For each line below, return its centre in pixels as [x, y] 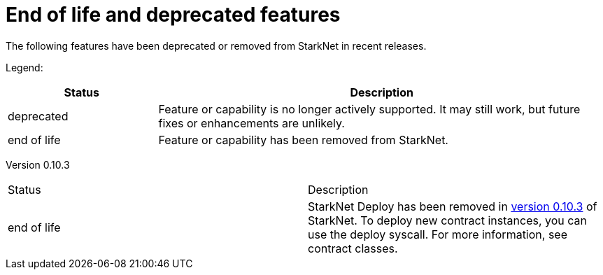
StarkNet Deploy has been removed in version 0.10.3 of [453, 206]
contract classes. [353, 248]
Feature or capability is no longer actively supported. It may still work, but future [369, 109]
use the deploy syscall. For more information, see [438, 234]
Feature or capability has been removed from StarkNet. [303, 140]
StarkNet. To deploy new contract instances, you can [447, 220]
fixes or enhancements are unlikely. [251, 123]
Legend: [24, 67]
